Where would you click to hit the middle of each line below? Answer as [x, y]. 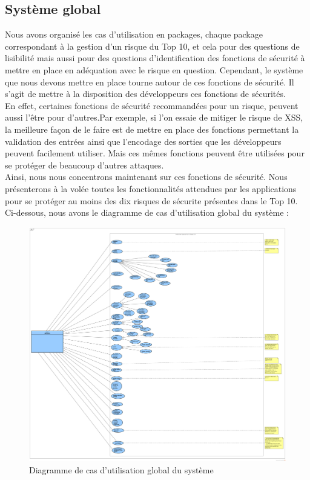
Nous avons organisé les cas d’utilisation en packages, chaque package [134, 34]
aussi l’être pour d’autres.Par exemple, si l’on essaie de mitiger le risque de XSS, [154, 117]
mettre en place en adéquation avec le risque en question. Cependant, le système [154, 69]
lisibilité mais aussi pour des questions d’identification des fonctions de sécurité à [155, 58]
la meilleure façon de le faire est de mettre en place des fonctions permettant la [152, 129]
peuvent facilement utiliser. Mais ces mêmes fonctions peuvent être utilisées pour [155, 153]
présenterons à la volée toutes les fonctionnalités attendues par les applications [151, 188]
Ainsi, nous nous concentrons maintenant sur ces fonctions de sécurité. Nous [146, 177]
